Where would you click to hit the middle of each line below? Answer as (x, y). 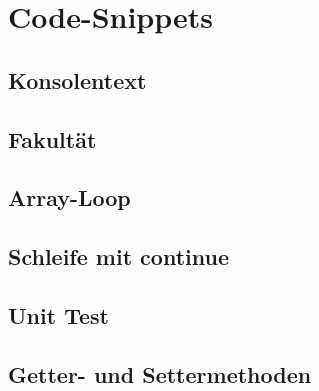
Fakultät (52, 138)
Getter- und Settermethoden (160, 373)
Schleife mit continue (118, 256)
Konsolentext (77, 79)
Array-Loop (69, 197)
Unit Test (58, 314)
